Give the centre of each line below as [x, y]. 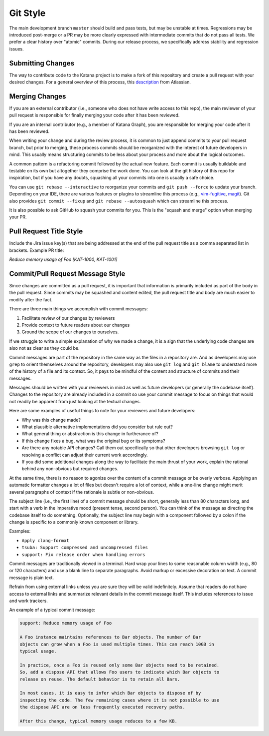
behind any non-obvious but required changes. [70, 469]
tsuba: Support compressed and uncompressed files [85, 548]
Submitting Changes [42, 63]
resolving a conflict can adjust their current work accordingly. [85, 455]
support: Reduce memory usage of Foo [66, 623]
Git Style [27, 13]
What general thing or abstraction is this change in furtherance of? [90, 434]
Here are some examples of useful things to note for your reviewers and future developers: [102, 411]
